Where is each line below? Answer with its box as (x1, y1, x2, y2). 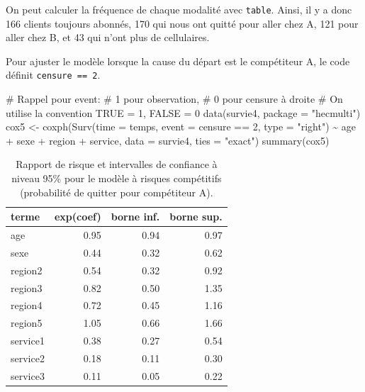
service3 (11, 368, 45, 383)
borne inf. (111, 209, 160, 224)
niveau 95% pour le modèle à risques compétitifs (11, 171, 222, 186)
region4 (11, 298, 43, 313)
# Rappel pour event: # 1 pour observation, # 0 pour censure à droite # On (6, 91, 343, 106)
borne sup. (169, 209, 223, 224)
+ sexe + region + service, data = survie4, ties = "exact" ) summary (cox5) (6, 133, 330, 147)
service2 (11, 351, 45, 365)
